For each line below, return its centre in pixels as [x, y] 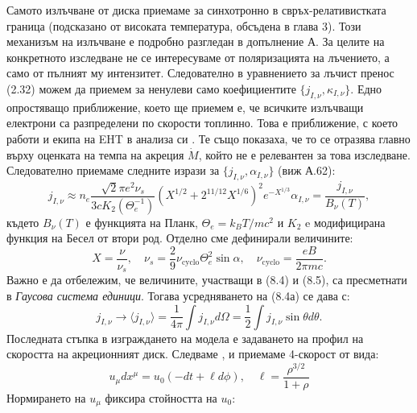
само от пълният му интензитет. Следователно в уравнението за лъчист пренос [200, 73]
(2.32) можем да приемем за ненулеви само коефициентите [151, 88]
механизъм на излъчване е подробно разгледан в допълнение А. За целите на [196, 41]
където [23, 222]
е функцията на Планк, [142, 222]
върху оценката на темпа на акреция [95, 154]
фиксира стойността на [161, 397]
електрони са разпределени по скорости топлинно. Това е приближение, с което [202, 123]
